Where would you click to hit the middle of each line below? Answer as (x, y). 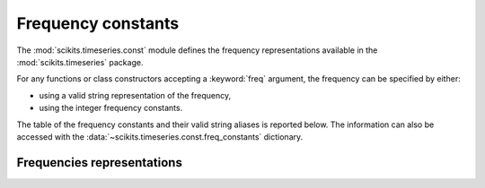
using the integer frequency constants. (111, 108)
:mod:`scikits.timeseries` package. (80, 62)
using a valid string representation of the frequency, (135, 95)
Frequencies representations (100, 162)
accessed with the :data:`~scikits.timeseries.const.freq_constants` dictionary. (160, 137)
